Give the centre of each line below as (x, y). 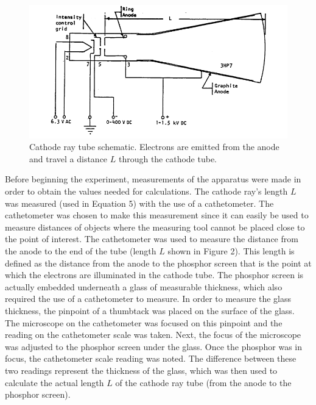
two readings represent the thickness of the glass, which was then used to (141, 370)
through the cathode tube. (168, 158)
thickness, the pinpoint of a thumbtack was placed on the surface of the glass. (150, 310)
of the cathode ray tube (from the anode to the (203, 382)
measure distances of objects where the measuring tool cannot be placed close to (155, 227)
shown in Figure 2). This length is (231, 251)
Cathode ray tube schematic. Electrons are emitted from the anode (154, 147)
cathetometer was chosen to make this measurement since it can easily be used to (157, 215)
